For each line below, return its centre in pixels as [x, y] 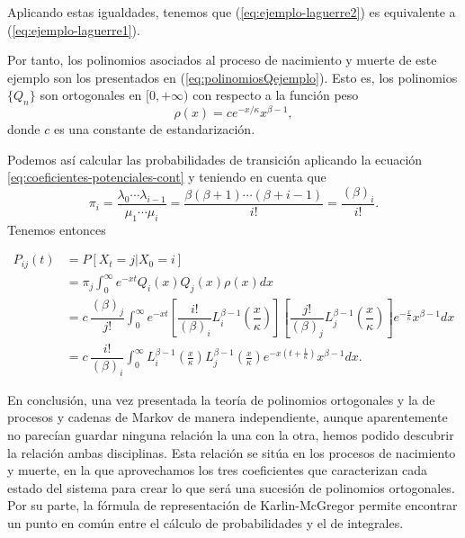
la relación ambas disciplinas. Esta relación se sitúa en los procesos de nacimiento [232, 452]
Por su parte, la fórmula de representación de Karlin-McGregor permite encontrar [232, 505]
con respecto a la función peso [276, 95]
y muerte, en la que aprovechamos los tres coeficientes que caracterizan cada [218, 470]
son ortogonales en [91, 95]
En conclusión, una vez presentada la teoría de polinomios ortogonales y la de [221, 399]
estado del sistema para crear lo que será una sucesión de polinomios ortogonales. [231, 487]
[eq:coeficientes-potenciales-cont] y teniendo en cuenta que [167, 177]
